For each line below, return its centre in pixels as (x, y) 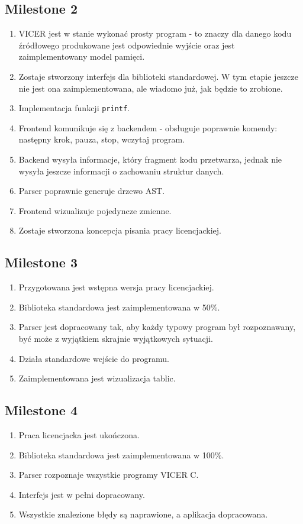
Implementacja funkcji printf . (74, 108)
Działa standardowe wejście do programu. (94, 358)
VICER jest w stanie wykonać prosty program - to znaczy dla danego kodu (155, 33)
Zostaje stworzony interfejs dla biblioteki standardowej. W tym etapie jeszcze (158, 76)
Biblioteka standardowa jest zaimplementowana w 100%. (121, 455)
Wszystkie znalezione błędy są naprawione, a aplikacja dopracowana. (143, 514)
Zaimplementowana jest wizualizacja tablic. (97, 378)
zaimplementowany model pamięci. (82, 56)
